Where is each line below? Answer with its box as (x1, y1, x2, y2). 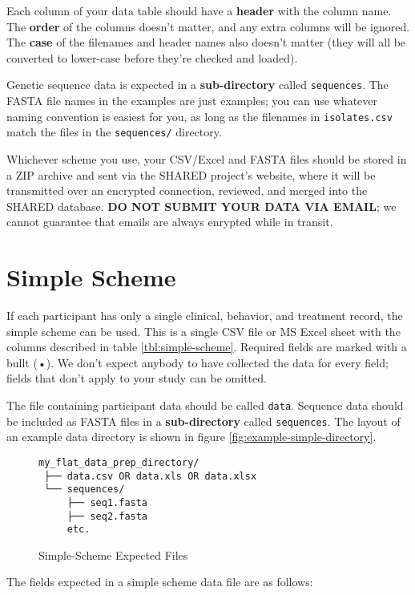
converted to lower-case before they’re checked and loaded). (6, 49, 298, 66)
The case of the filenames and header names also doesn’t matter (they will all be (6, 34, 406, 51)
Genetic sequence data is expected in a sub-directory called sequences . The (6, 76, 389, 93)
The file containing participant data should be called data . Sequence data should (6, 397, 404, 413)
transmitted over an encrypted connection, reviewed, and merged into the (6, 182, 368, 199)
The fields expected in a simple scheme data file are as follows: (6, 573, 313, 590)
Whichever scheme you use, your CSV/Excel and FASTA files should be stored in (6, 150, 407, 167)
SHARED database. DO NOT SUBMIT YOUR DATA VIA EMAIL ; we (6, 197, 397, 214)
